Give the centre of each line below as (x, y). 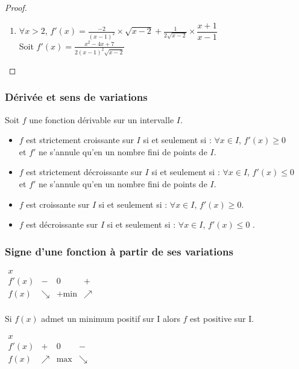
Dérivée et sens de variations (76, 97)
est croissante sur (58, 204)
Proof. (16, 7)
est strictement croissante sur (80, 140)
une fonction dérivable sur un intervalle (102, 119)
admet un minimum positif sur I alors (111, 319)
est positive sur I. (222, 319)
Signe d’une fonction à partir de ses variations (119, 251)
